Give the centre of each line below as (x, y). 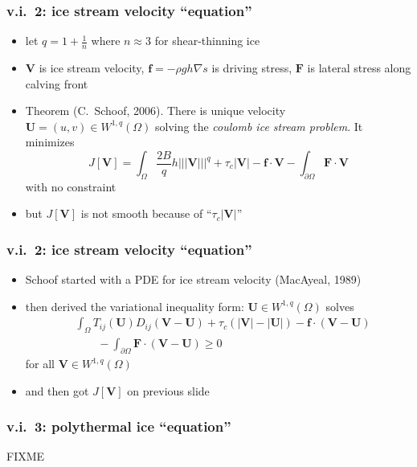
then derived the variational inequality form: (135, 306)
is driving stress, (252, 68)
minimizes (50, 142)
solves (340, 306)
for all (40, 364)
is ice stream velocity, (92, 68)
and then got (57, 390)
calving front (57, 83)
